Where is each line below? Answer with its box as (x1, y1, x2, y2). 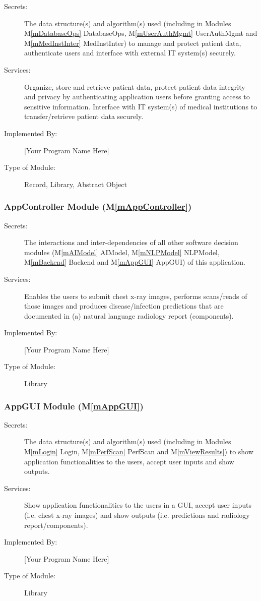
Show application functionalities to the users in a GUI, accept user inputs (24, 500, 251, 510)
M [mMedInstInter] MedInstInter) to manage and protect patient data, (24, 37, 241, 48)
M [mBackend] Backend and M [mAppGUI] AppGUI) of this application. (24, 257, 246, 267)
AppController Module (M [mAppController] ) (4, 200, 192, 213)
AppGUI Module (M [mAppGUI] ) (4, 399, 144, 412)
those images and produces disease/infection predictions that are (24, 300, 224, 311)
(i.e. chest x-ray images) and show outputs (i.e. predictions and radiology (24, 510, 250, 520)
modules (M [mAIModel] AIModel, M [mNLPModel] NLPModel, (24, 247, 220, 257)
